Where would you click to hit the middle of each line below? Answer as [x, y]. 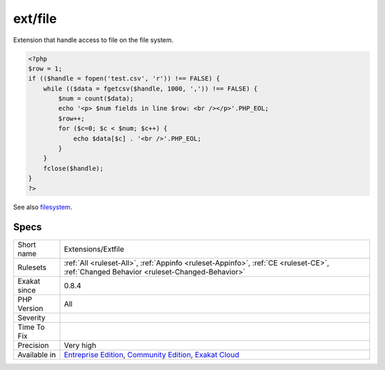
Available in [37, 354]
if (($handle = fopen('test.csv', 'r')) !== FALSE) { [124, 79]
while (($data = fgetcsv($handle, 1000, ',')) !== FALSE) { [150, 88]
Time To [31, 327]
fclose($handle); [73, 168]
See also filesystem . [43, 207]
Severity [31, 317]
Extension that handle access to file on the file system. [93, 40]
